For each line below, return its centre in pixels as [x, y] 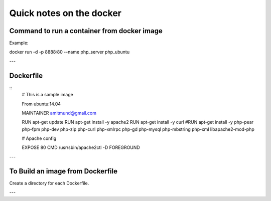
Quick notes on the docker [65, 13]
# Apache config [39, 138]
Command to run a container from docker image [86, 31]
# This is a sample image [48, 95]
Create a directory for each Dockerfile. [49, 183]
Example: [19, 43]
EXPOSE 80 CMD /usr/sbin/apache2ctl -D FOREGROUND [81, 147]
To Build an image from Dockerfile [63, 171]
